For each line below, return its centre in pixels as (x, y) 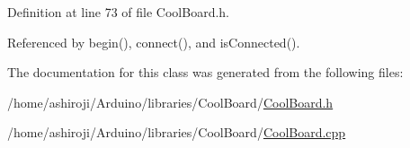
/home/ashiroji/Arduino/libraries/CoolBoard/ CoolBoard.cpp (177, 132)
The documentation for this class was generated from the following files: (205, 72)
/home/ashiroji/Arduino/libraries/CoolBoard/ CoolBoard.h (170, 102)
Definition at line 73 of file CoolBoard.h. (119, 12)
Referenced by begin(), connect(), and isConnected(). (154, 42)
